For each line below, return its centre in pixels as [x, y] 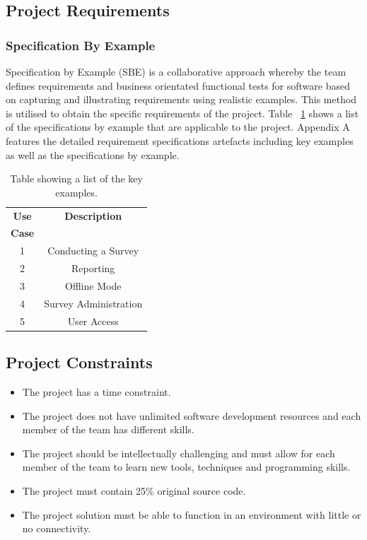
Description [93, 215]
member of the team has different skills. [108, 429]
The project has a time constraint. [97, 391]
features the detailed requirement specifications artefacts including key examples [180, 140]
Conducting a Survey [93, 251]
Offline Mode [93, 285]
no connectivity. [57, 528]
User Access [93, 321]
